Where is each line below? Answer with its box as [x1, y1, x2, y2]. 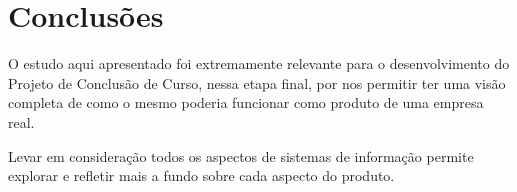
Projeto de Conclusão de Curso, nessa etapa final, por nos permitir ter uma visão [8, 72, 506, 93]
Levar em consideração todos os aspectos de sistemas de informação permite [8, 145, 474, 166]
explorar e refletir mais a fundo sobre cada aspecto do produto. [8, 165, 395, 186]
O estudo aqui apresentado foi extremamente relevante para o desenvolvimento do [8, 53, 510, 74]
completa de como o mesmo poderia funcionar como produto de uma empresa [8, 92, 484, 113]
